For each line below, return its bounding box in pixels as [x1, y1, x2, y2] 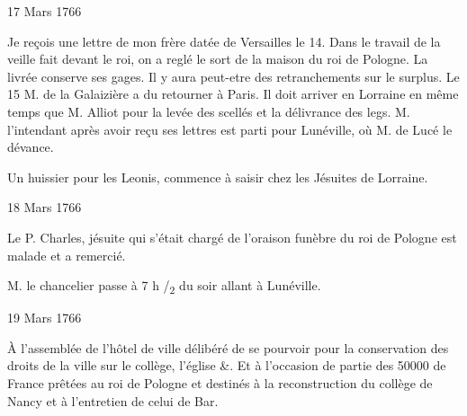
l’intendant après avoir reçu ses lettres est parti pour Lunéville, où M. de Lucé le [7, 119, 453, 138]
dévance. [7, 137, 54, 156]
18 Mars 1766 [7, 198, 82, 217]
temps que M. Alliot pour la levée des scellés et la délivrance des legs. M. [7, 102, 410, 120]
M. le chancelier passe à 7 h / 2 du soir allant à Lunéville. [7, 276, 321, 297]
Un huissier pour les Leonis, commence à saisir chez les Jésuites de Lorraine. [7, 167, 428, 186]
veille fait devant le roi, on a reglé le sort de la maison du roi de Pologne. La [7, 49, 428, 68]
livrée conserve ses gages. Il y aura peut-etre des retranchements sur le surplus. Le [7, 66, 460, 85]
